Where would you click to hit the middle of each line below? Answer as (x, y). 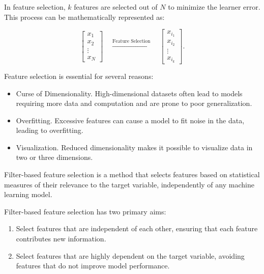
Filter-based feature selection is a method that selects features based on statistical (132, 174)
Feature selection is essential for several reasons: (79, 76)
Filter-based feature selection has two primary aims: (85, 211)
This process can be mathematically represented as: (84, 17)
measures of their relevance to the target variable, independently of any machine (129, 184)
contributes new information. (61, 239)
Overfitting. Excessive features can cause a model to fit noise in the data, (130, 120)
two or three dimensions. (54, 157)
